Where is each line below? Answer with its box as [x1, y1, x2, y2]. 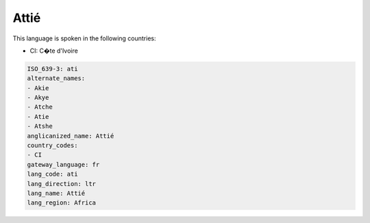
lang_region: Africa [27, 199, 96, 207]
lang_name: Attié [27, 189, 86, 197]
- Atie [27, 113, 49, 120]
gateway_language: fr [27, 161, 100, 168]
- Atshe [27, 122, 53, 130]
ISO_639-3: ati [27, 65, 78, 73]
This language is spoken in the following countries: [12, 34, 156, 42]
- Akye [27, 94, 49, 102]
